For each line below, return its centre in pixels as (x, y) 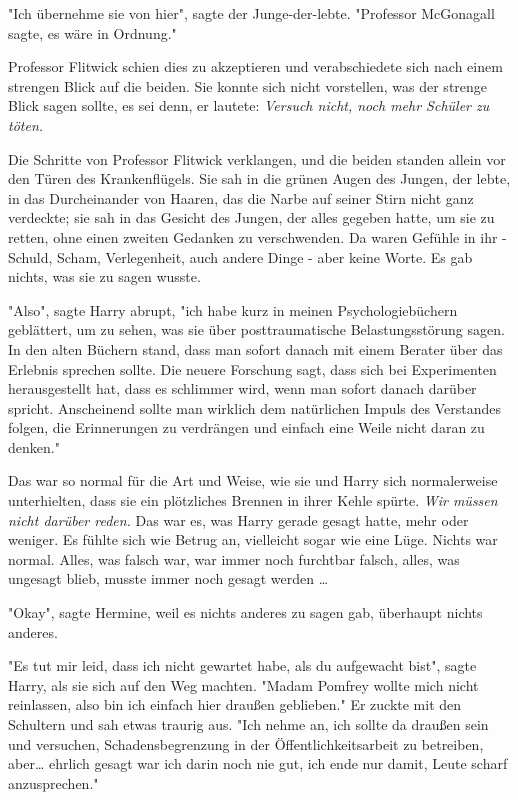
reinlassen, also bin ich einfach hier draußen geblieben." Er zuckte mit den (235, 704)
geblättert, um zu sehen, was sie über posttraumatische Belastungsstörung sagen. (256, 329)
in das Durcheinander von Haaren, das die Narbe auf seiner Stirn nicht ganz (241, 197)
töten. (26, 124)
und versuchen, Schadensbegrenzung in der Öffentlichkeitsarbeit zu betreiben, (246, 743)
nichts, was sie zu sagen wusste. (104, 276)
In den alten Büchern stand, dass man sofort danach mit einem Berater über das (255, 348)
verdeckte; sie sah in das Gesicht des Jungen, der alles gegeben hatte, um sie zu (251, 217)
